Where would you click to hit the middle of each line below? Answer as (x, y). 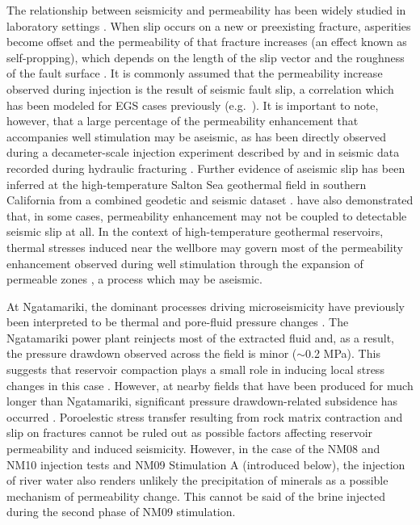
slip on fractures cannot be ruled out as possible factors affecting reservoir (190, 433)
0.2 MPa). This (343, 353)
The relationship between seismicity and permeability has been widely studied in (206, 10)
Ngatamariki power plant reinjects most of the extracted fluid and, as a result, (201, 337)
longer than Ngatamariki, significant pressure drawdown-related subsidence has (202, 401)
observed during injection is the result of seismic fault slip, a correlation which (200, 88)
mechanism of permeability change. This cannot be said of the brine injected (196, 496)
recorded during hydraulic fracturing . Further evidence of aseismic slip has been (206, 168)
